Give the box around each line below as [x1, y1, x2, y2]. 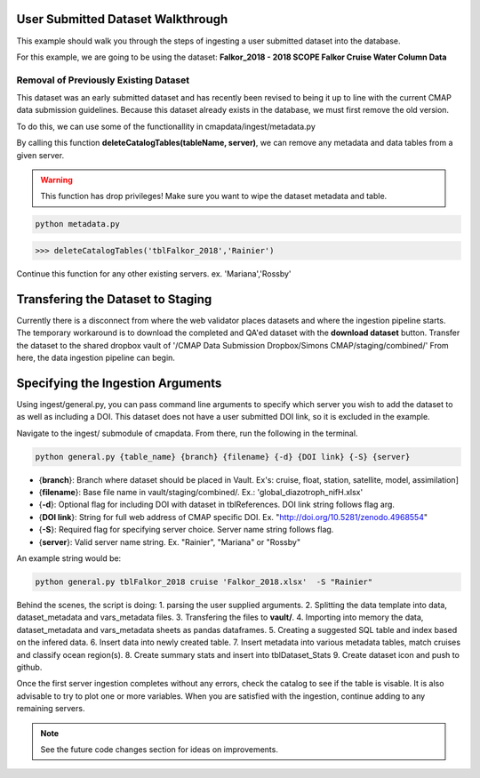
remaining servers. [16, 703, 85, 714]
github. [16, 662, 43, 672]
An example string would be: [16, 553, 122, 564]
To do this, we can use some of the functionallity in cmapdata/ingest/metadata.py [16, 121, 316, 132]
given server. [16, 149, 65, 160]
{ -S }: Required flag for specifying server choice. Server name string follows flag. [38, 525, 334, 535]
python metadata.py [35, 219, 120, 229]
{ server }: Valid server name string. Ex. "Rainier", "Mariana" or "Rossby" [38, 536, 301, 547]
